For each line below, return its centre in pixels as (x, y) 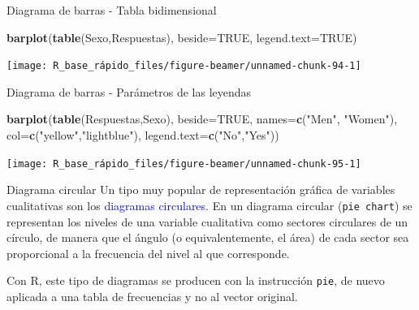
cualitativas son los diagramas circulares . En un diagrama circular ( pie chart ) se (209, 205)
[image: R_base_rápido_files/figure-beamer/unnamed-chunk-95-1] (184, 164)
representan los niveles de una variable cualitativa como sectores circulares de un (207, 221)
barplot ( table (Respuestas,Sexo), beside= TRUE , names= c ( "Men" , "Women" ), (202, 119)
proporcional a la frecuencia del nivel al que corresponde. (148, 253)
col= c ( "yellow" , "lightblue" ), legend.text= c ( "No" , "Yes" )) (143, 135)
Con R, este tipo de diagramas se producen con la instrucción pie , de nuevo (196, 280)
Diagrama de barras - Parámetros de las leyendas (129, 91)
